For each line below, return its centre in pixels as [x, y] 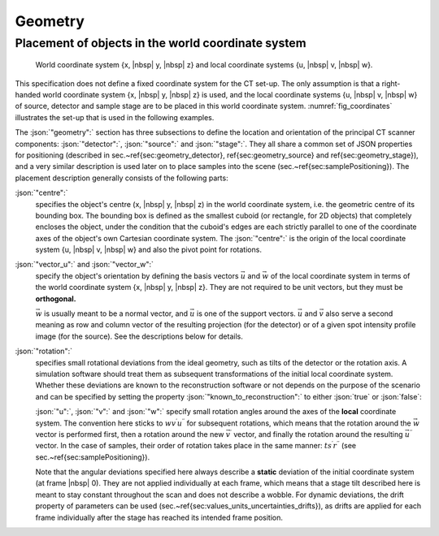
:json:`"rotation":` [44, 351]
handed [28, 94]
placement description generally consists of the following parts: [122, 178]
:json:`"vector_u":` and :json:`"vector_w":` [85, 265]
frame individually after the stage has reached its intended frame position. [159, 517]
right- [391, 83]
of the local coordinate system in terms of [340, 275]
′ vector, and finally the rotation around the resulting [317, 434]
